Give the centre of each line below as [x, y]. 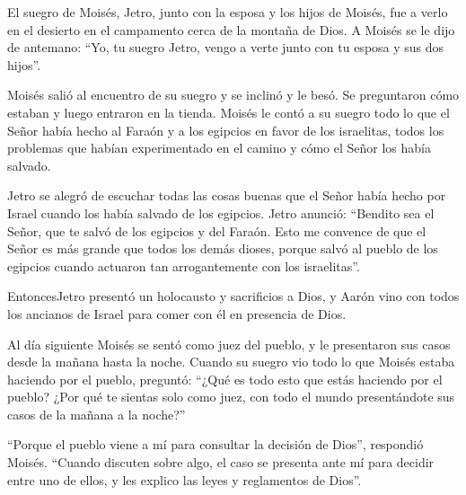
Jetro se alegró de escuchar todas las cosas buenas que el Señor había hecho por [227, 195]
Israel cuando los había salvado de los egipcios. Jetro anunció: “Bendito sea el [221, 212]
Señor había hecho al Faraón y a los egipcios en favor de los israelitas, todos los [226, 130]
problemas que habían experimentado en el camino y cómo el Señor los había [219, 148]
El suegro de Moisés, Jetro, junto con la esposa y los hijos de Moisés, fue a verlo [228, 12]
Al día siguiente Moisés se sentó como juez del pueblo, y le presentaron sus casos [229, 344]
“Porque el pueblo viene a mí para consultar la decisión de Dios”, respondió [215, 444]
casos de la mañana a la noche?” [97, 414]
